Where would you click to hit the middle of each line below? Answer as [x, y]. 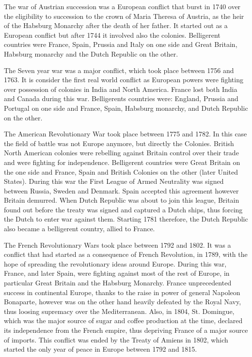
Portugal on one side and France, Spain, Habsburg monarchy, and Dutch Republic [126, 108]
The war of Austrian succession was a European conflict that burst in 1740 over [122, 6]
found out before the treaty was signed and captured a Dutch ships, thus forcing [123, 209]
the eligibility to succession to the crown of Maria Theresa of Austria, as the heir [124, 16]
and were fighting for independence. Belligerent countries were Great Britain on [122, 162]
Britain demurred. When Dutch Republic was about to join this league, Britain [122, 200]
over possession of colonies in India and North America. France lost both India [121, 89]
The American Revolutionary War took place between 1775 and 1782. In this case [126, 134]
